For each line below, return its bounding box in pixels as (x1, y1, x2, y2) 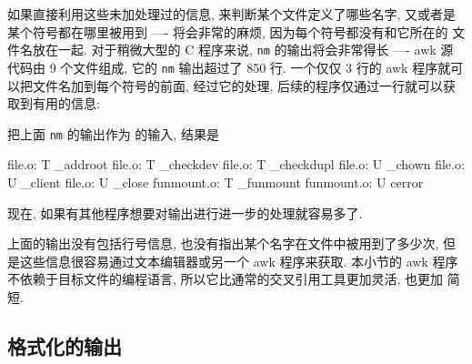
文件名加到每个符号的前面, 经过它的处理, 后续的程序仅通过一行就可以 (32, 76, 444, 95)
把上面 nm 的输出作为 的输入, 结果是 (7, 124, 219, 143)
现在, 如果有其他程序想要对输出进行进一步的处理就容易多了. (7, 203, 363, 222)
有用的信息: (32, 94, 100, 113)
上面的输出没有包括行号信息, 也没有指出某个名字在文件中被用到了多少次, (7, 234, 439, 253)
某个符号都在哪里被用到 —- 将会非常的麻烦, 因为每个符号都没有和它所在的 (7, 22, 448, 41)
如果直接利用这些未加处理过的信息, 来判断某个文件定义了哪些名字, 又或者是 (7, 5, 457, 23)
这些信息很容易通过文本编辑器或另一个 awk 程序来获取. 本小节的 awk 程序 (19, 251, 458, 270)
